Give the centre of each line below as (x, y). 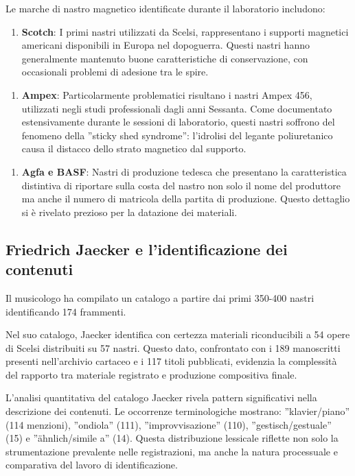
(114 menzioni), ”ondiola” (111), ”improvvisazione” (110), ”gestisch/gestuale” (169, 424)
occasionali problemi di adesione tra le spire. (115, 72)
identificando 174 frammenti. (66, 311)
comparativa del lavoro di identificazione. (92, 465)
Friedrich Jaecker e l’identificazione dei (147, 249)
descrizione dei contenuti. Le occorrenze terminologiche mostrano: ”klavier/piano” (178, 411)
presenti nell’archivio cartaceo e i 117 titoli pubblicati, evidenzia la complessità (171, 361)
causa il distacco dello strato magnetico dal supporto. (134, 148)
